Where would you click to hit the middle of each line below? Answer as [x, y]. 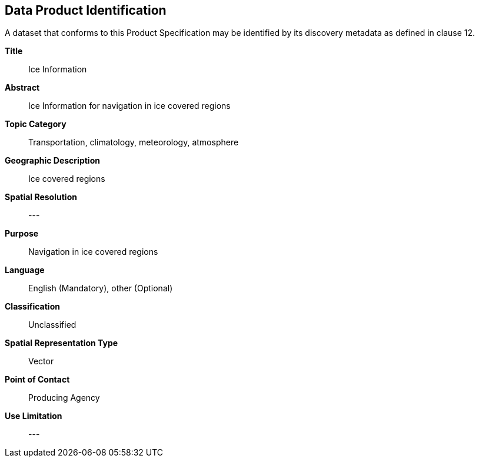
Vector [41, 361]
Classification [32, 307]
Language [25, 270]
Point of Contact [37, 380]
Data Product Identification [86, 10]
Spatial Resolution [41, 197]
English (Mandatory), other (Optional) [101, 288]
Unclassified [52, 325]
